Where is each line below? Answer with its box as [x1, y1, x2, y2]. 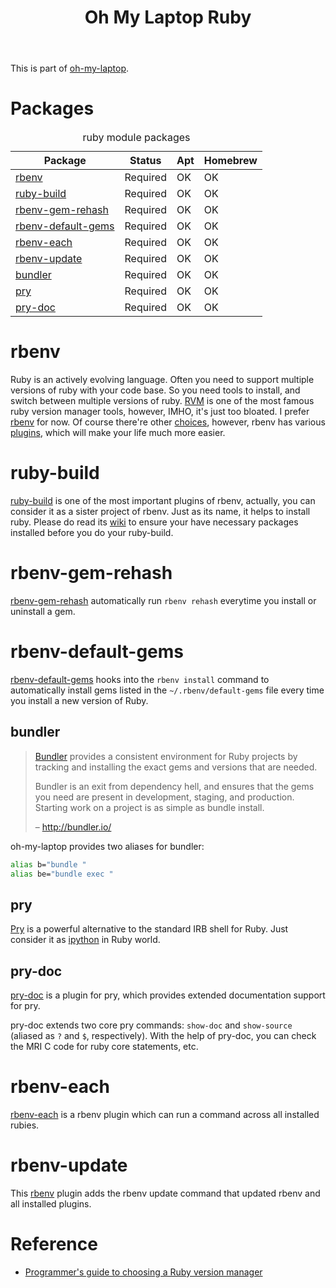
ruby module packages [82, 131, 191, 145]
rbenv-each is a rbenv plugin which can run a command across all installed [10, 1109, 320, 1120]
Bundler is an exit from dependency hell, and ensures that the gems [34, 780, 315, 792]
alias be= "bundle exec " [10, 869, 114, 879]
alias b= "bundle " [10, 859, 87, 870]
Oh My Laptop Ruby [84, 6, 252, 29]
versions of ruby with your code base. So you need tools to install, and [10, 384, 301, 396]
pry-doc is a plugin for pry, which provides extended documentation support [10, 989, 326, 1001]
